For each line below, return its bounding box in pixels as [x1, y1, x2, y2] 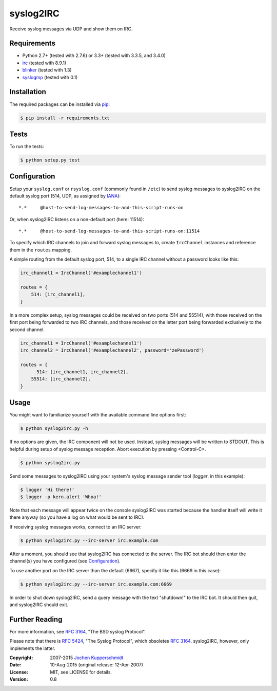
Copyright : [9, 654, 33, 661]
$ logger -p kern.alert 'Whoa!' [20, 494, 102, 500]
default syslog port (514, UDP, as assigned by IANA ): [9, 193, 121, 199]
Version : [9, 676, 28, 682]
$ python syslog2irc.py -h [20, 426, 88, 431]
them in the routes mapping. [9, 247, 72, 253]
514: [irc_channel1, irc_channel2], [36, 369, 129, 375]
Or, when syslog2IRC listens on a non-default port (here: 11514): [9, 216, 145, 222]
